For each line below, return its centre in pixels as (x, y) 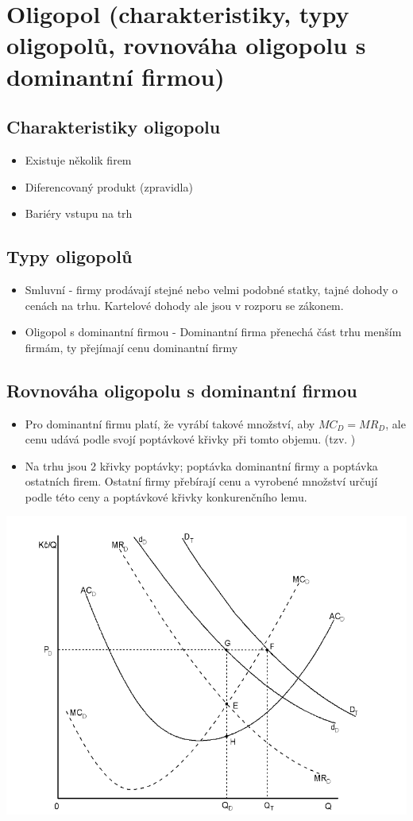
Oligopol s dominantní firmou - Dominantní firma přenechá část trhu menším (213, 332)
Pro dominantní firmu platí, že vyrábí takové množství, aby (170, 423)
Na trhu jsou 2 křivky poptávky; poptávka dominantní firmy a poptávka (201, 465)
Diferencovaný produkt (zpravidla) (109, 186)
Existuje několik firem (78, 159)
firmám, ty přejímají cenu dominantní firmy (131, 347)
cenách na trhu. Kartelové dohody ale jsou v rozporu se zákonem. (184, 305)
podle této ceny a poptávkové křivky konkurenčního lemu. (166, 496)
